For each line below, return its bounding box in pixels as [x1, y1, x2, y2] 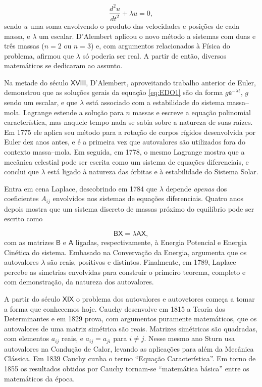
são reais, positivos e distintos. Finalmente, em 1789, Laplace [47, 257, 236, 267]
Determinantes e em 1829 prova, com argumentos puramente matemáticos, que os [4, 313, 257, 324]
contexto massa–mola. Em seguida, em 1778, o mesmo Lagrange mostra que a [4, 147, 245, 157]
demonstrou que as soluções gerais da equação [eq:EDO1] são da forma [4, 87, 223, 98]
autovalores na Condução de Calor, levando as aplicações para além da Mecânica [4, 343, 254, 354]
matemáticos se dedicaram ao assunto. [4, 60, 123, 71]
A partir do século [4, 294, 60, 304]
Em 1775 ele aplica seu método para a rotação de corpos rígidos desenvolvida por [4, 126, 256, 137]
